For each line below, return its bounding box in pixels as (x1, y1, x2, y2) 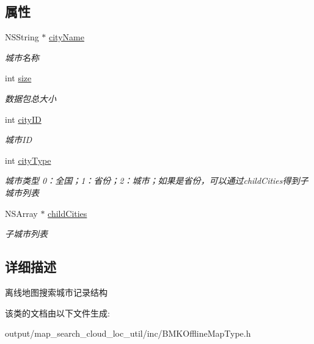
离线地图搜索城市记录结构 (5, 285, 108, 298)
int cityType (5, 153, 51, 166)
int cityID (5, 112, 42, 125)
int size (5, 71, 32, 84)
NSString (5, 31, 39, 43)
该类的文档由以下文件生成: (5, 306, 110, 319)
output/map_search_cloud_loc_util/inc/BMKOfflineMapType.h (5, 327, 251, 340)
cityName (49, 31, 84, 43)
